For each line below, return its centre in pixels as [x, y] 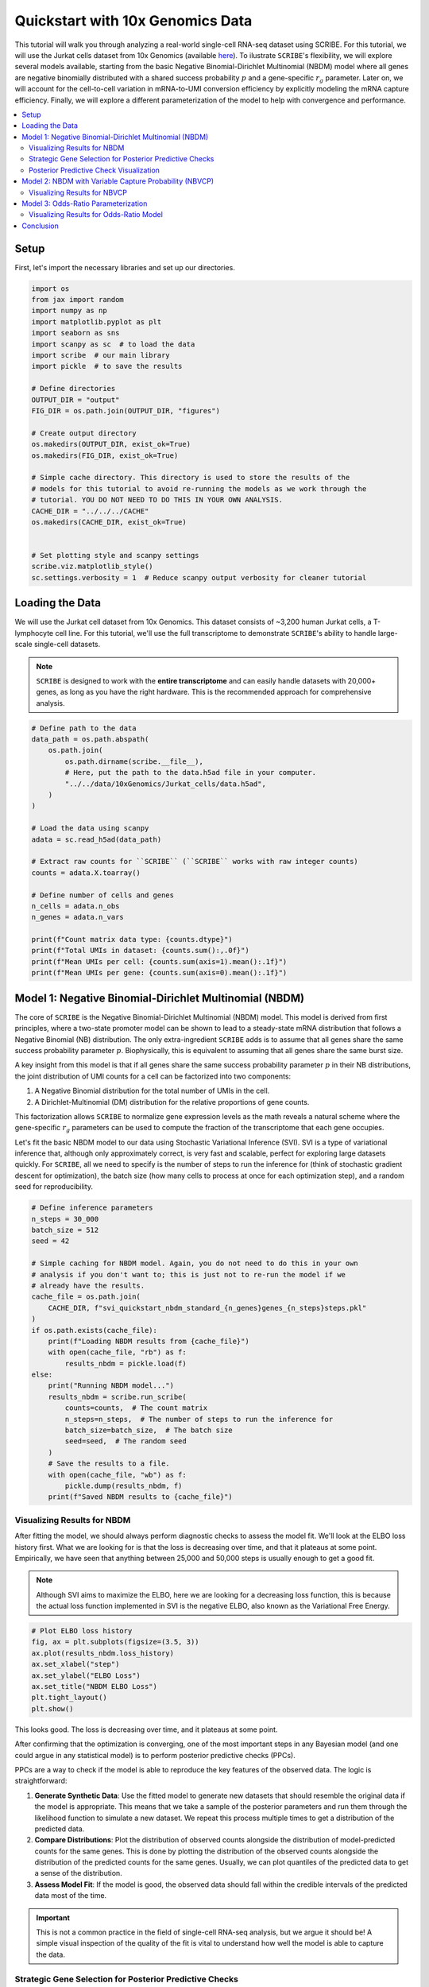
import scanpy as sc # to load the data [113, 344]
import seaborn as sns [75, 333]
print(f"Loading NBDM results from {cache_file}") [149, 1341]
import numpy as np [69, 311]
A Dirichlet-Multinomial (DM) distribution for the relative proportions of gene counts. [172, 1102]
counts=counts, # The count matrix [136, 1408]
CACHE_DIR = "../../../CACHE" [90, 511]
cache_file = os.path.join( [86, 1297]
